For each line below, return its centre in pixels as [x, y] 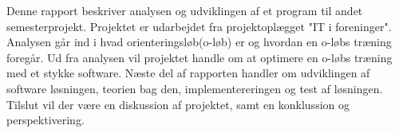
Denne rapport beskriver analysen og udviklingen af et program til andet [185, 10]
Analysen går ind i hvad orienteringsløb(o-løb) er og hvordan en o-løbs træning [199, 42]
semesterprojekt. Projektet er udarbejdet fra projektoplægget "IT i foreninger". [199, 26]
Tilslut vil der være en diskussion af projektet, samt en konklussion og [178, 104]
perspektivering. [45, 120]
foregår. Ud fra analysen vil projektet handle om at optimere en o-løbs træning [199, 57]
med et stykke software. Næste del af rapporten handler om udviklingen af [188, 73]
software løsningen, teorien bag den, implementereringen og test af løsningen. [195, 88]
